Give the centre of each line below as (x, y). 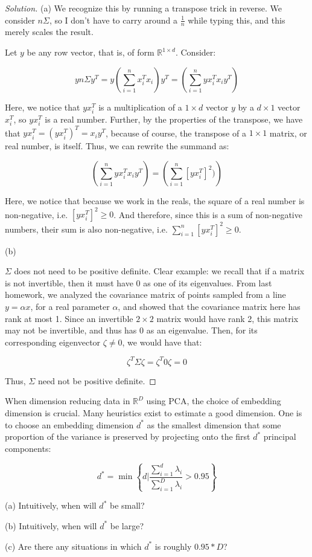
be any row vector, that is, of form (91, 52)
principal (280, 436)
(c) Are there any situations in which (73, 546)
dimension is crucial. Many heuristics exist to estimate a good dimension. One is (154, 413)
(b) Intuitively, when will (51, 525)
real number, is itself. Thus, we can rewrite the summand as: (117, 146)
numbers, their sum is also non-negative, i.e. (86, 229)
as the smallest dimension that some (214, 424)
